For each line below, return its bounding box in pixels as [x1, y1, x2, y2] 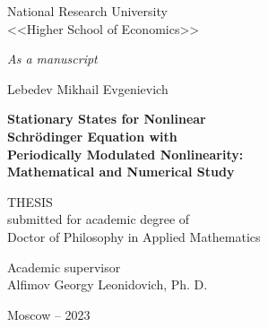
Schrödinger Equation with [7, 126, 177, 145]
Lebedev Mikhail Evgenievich [7, 79, 169, 98]
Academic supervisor [7, 257, 121, 276]
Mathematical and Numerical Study [7, 162, 235, 181]
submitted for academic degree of [7, 210, 190, 228]
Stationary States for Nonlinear [7, 109, 206, 128]
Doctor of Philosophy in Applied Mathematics [7, 227, 261, 245]
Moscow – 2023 [7, 305, 91, 323]
